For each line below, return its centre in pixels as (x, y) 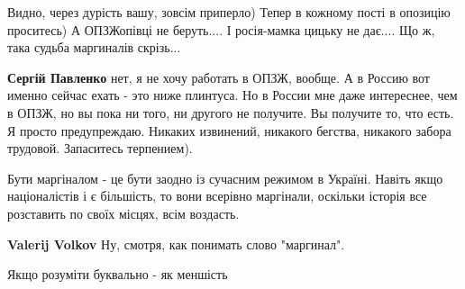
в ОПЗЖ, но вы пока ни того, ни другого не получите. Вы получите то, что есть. (231, 112)
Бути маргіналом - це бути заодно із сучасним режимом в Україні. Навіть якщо (225, 178)
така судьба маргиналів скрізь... (94, 47)
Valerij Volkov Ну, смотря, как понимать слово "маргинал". (176, 244)
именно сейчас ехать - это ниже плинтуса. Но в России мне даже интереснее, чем (232, 95)
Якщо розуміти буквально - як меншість (118, 274)
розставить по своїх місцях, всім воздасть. (123, 213)
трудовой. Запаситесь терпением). (100, 148)
